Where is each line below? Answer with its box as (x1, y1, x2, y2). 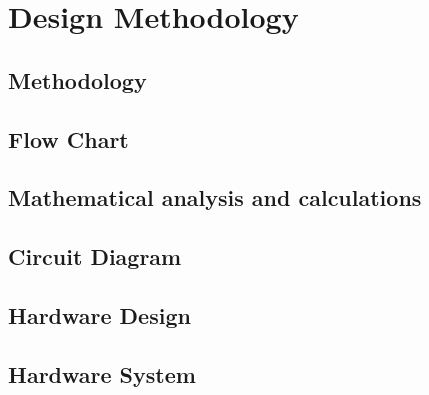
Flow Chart (8, 123, 129, 154)
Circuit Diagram (8, 241, 182, 272)
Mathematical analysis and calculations (8, 182, 422, 213)
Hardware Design (8, 299, 191, 330)
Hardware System (8, 358, 196, 389)
